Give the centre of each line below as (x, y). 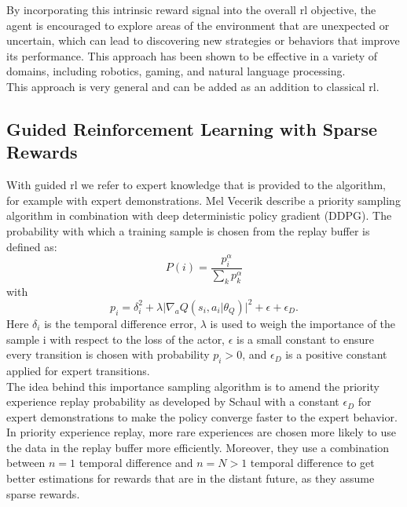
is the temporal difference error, (121, 323)
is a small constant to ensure (305, 339)
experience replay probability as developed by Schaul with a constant (173, 401)
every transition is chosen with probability (108, 354)
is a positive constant (336, 354)
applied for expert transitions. (78, 370)
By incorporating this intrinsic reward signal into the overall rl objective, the (191, 9)
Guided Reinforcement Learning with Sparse (192, 128)
